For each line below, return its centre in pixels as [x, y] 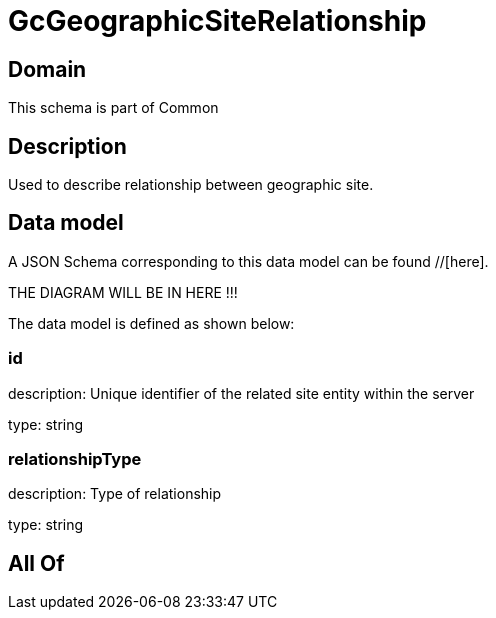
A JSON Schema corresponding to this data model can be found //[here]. [248, 261]
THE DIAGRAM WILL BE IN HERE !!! [123, 292]
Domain [47, 69]
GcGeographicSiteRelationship [217, 21]
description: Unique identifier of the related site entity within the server [241, 393]
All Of [36, 563]
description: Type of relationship [115, 494]
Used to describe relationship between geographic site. [191, 185]
